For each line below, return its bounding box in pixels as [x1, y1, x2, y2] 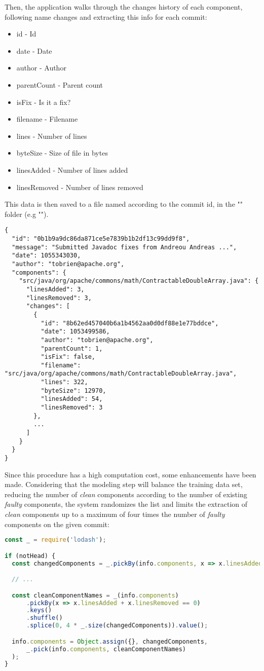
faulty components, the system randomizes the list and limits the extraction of [5, 499, 248, 509]
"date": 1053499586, [41, 328, 110, 335]
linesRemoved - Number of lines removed [16, 181, 143, 192]
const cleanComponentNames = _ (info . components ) [12, 591, 179, 599]
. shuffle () [26, 614, 63, 622]
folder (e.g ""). [5, 208, 49, 219]
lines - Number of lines [16, 130, 87, 141]
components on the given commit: [5, 518, 109, 529]
